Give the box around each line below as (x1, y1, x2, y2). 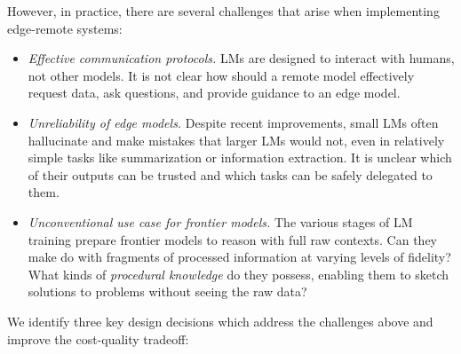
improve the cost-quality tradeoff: (7, 329, 189, 348)
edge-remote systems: (7, 19, 123, 37)
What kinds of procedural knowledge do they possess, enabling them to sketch (28, 264, 449, 283)
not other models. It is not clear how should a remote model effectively (28, 66, 415, 84)
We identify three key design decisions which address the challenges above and (7, 311, 433, 330)
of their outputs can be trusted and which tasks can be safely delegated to (28, 165, 433, 184)
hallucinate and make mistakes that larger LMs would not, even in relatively (28, 130, 445, 149)
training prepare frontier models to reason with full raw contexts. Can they (28, 230, 437, 248)
